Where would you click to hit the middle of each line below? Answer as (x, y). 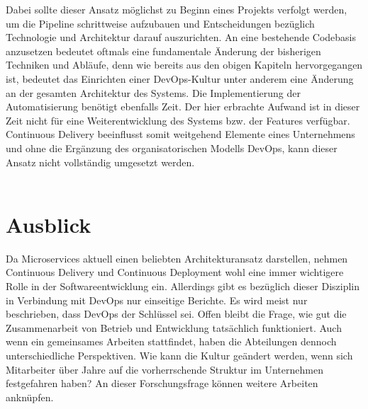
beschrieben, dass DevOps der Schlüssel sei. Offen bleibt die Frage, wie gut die (176, 314)
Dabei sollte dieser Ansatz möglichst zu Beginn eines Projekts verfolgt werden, (177, 9)
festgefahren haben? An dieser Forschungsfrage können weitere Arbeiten (162, 383)
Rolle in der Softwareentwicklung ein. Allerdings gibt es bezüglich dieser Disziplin (183, 286)
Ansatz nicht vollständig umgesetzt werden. (100, 162)
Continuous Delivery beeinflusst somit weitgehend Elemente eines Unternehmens (180, 134)
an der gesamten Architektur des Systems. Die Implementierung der (153, 92)
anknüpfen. (30, 397)
